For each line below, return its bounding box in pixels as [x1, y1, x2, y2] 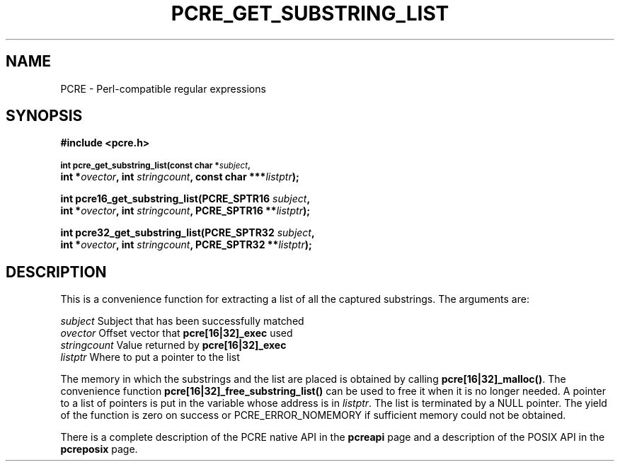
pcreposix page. [60, 443, 138, 456]
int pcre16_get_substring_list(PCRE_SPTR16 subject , [60, 192, 311, 205]
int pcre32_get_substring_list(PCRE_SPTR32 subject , [60, 226, 315, 239]
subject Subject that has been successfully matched [60, 315, 304, 328]
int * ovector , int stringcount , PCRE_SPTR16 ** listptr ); [60, 204, 310, 217]
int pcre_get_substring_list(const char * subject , [60, 161, 251, 171]
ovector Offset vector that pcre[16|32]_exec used [60, 327, 293, 340]
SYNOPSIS [6, 107, 83, 125]
